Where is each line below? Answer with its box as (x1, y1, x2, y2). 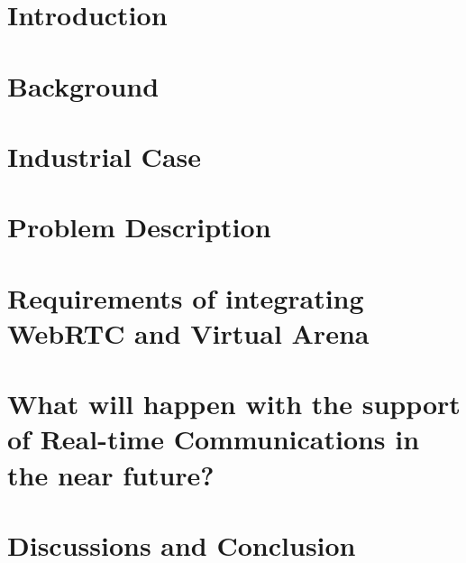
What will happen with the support (7, 385, 461, 422)
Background (7, 67, 160, 104)
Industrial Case (7, 137, 202, 174)
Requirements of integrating (7, 279, 364, 316)
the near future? (7, 456, 215, 493)
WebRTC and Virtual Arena (7, 314, 370, 351)
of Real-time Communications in (7, 420, 420, 457)
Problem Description (7, 208, 271, 245)
